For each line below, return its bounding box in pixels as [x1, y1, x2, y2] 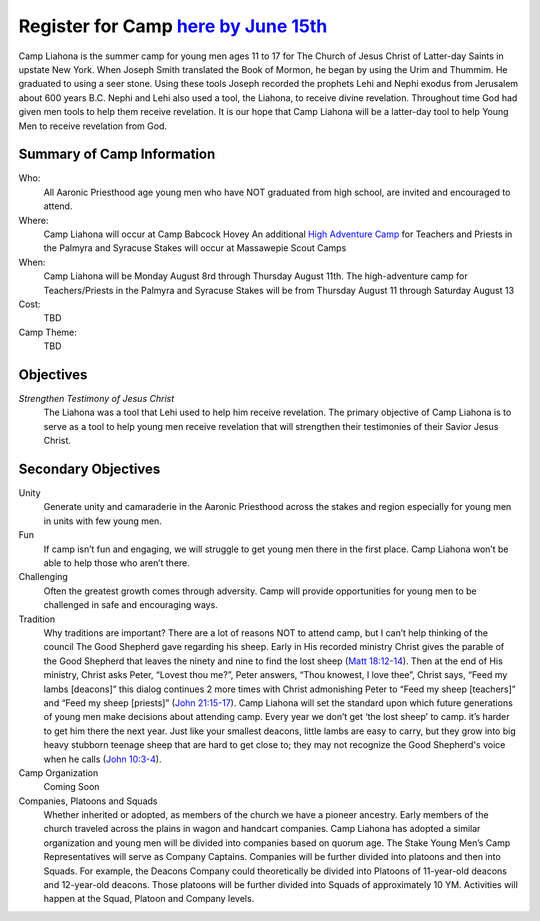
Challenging [18, 571, 69, 583]
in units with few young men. [43, 515, 162, 527]
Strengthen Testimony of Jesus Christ [18, 393, 175, 404]
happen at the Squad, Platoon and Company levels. [43, 893, 255, 905]
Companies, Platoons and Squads [18, 795, 158, 807]
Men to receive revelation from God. [18, 120, 168, 132]
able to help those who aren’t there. [43, 557, 190, 569]
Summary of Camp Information [18, 146, 216, 163]
